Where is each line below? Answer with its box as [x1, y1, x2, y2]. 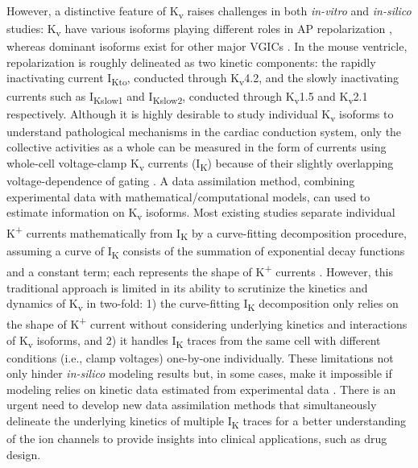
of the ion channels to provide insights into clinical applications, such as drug [6, 430, 387, 447]
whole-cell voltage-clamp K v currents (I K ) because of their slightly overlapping [6, 155, 394, 173]
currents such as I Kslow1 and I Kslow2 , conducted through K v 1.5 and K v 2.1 [6, 87, 368, 106]
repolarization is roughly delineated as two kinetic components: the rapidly [6, 53, 376, 70]
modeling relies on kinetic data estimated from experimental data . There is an [6, 380, 396, 397]
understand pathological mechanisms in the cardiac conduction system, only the [6, 122, 402, 139]
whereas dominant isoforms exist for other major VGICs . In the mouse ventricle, [6, 38, 408, 55]
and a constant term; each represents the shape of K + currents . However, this [6, 261, 393, 280]
